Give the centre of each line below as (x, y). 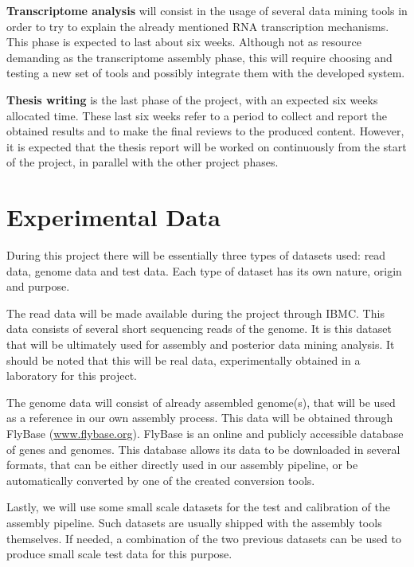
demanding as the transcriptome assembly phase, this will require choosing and (199, 57)
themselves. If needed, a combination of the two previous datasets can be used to (204, 538)
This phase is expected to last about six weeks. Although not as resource (184, 42)
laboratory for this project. (72, 375)
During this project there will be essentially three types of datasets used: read (196, 255)
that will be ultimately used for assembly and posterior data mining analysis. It (201, 344)
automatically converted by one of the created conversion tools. (161, 480)
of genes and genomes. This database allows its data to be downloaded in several (203, 449)
